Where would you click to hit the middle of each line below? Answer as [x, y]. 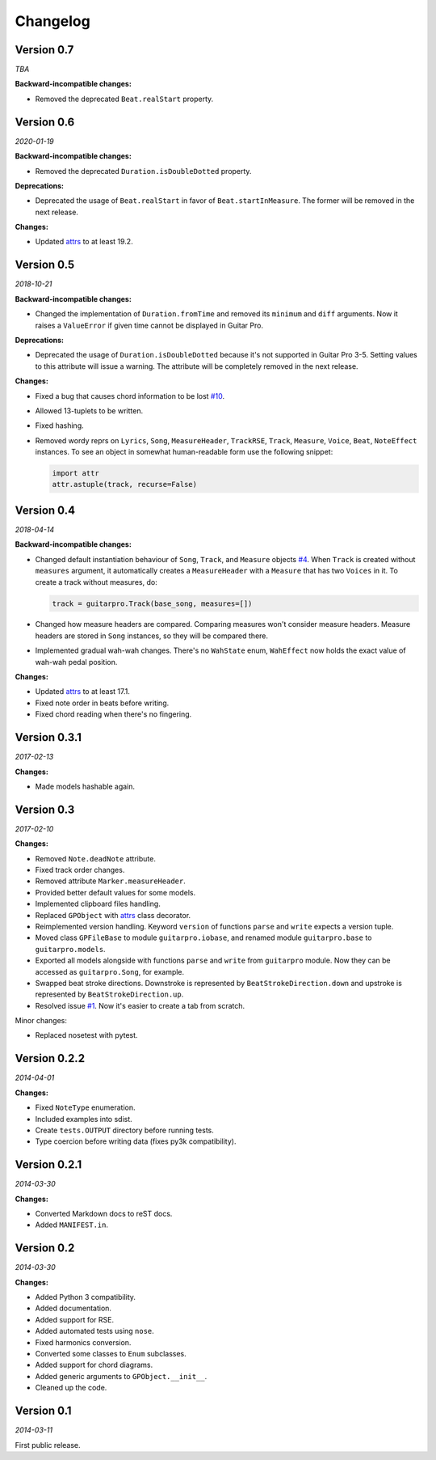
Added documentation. [73, 1308]
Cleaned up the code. [71, 1388]
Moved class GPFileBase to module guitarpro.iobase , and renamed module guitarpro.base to [203, 937]
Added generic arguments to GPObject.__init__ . [121, 1376]
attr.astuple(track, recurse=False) [125, 485]
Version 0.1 [43, 1411]
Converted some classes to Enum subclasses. [111, 1354]
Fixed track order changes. [80, 870]
